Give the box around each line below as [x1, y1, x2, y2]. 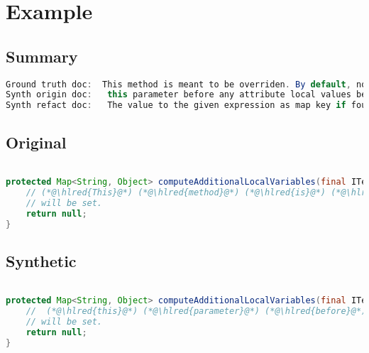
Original [6, 131, 67, 153]
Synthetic [6, 249, 77, 271]
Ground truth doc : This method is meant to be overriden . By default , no [6, 79, 367, 89]
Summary [6, 45, 78, 67]
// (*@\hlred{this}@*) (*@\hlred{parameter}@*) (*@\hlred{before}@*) [26, 306, 367, 317]
